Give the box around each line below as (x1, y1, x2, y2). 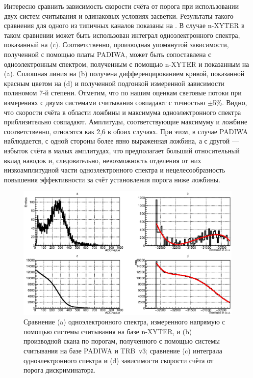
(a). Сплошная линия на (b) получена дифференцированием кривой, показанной (4, 68, 245, 79)
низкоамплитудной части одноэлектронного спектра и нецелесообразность (4, 165, 225, 175)
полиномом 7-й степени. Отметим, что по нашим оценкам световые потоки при (4, 87, 242, 98)
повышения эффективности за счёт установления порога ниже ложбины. (4, 174, 221, 184)
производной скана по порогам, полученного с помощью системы (24, 336, 220, 346)
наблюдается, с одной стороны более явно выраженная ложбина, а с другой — (4, 136, 239, 146)
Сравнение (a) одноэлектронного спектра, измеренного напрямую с (24, 317, 225, 327)
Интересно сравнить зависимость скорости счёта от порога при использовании (4, 1, 239, 11)
